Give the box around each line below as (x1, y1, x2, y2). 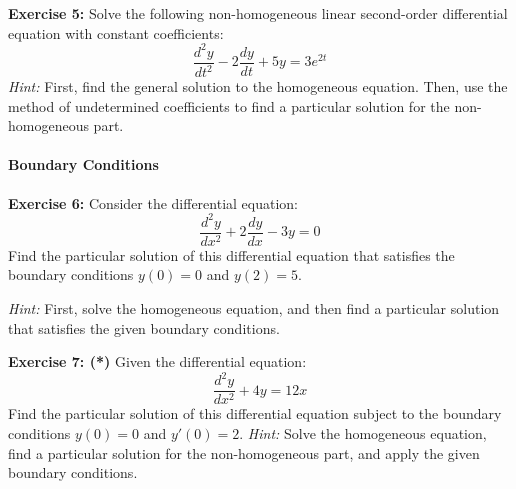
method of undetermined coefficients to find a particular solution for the (8, 95, 450, 116)
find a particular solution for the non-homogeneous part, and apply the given (8, 442, 480, 463)
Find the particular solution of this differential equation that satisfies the (8, 244, 455, 265)
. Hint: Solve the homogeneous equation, (239, 422, 487, 443)
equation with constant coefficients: (8, 22, 224, 43)
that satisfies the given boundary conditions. (8, 317, 280, 338)
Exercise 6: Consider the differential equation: (8, 192, 298, 213)
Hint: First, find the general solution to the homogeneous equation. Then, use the (8, 76, 508, 97)
